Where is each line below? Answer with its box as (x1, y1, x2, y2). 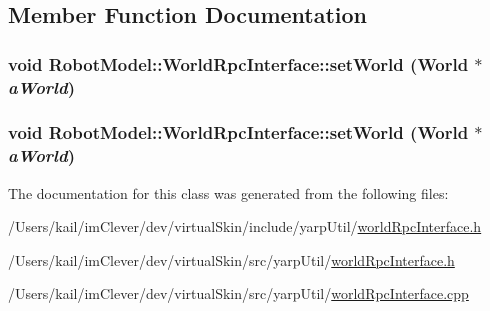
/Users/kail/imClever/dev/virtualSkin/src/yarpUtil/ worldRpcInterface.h (8, 249, 455, 270)
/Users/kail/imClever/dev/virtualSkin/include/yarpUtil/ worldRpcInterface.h (8, 216, 482, 237)
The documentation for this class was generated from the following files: (8, 182, 449, 203)
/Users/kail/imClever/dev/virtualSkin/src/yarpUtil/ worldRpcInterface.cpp (8, 283, 469, 304)
